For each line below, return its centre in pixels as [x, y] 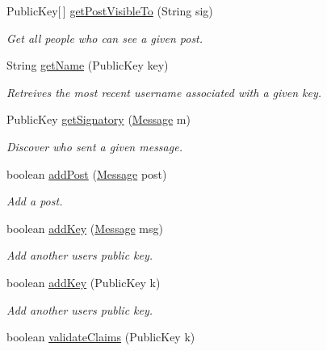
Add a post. [35, 201]
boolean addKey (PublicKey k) [84, 282]
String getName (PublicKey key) [88, 65]
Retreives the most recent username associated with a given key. [164, 92]
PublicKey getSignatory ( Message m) [99, 119]
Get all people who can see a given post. [105, 38]
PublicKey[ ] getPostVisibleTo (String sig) [110, 11]
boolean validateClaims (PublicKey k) [101, 337]
